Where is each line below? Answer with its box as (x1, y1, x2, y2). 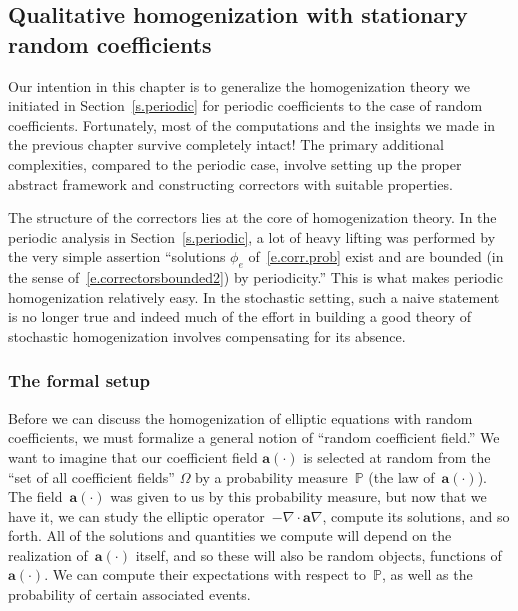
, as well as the (381, 564, 473, 585)
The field (8, 486, 63, 507)
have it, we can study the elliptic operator (8, 505, 265, 526)
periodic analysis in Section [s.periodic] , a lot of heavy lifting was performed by (8, 226, 496, 247)
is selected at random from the (303, 446, 491, 467)
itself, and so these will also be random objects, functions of (135, 544, 502, 565)
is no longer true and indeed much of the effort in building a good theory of (8, 306, 472, 327)
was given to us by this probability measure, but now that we (110, 486, 487, 507)
